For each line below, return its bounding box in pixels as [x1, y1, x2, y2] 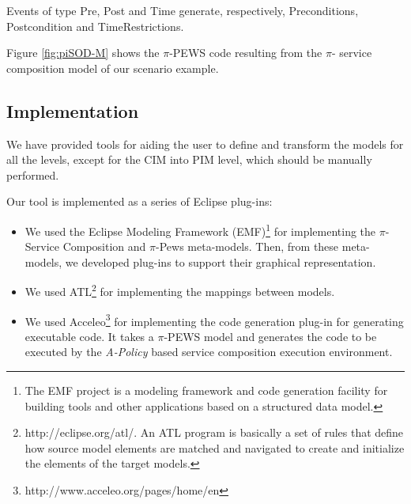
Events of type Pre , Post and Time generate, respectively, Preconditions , [6, 2, 359, 18]
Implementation [6, 98, 139, 123]
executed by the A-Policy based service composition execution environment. [25, 343, 393, 360]
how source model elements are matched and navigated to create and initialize [25, 439, 405, 456]
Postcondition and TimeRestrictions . [6, 17, 184, 34]
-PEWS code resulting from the [169, 44, 322, 61]
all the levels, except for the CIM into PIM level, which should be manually [6, 151, 372, 168]
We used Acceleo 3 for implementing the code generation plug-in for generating [25, 310, 404, 329]
